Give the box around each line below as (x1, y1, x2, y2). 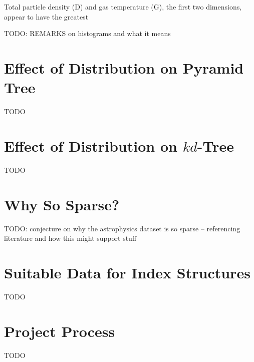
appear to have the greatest (4, 11, 89, 22)
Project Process (4, 320, 115, 341)
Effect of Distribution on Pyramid (4, 57, 244, 78)
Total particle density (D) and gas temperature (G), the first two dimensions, (4, 2, 242, 12)
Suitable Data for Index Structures (4, 262, 250, 282)
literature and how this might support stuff (4, 233, 137, 243)
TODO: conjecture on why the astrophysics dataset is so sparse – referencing (4, 223, 240, 233)
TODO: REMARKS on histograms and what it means (4, 28, 171, 39)
